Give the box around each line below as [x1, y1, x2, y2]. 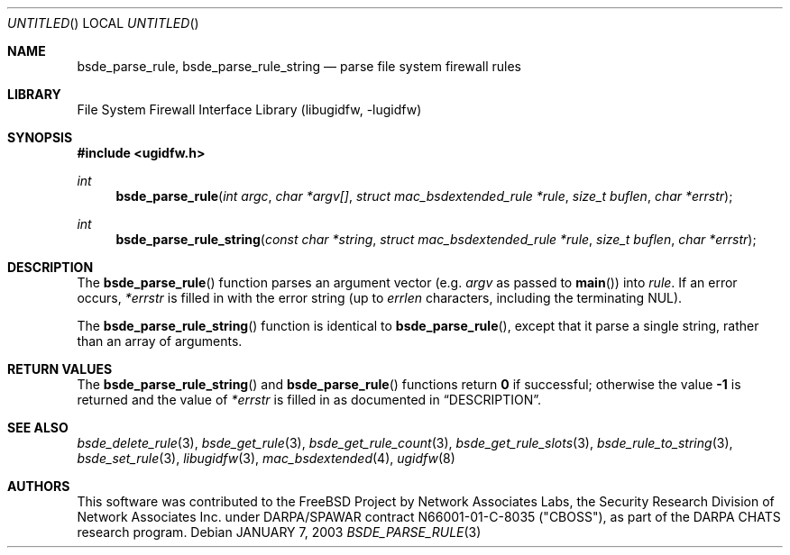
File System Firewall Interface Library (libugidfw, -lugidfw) [77, 102, 422, 117]
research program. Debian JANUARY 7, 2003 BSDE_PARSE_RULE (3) [77, 524, 482, 540]
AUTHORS [7, 478, 70, 494]
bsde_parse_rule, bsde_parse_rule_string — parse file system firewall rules [77, 59, 521, 74]
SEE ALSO [7, 420, 69, 435]
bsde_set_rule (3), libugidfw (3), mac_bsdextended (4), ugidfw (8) [77, 450, 455, 466]
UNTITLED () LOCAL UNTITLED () [7, 15, 199, 31]
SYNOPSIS [7, 130, 73, 145]
